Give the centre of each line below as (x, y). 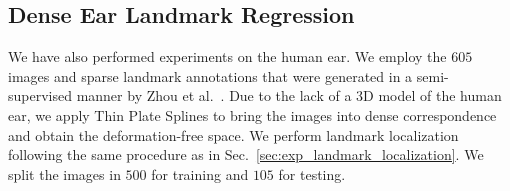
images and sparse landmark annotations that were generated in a (210, 75)
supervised (40, 95)
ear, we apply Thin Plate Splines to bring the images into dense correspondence (252, 114)
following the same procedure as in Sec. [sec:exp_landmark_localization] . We (246, 154)
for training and (200, 173)
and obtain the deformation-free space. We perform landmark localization (233, 134)
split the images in (64, 173)
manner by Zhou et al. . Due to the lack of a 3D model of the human (289, 95)
